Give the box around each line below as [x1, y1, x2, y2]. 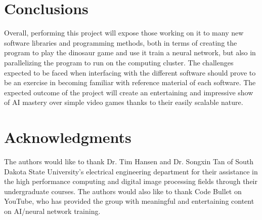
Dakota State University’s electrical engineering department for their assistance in [4, 166, 258, 176]
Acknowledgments [4, 127, 132, 148]
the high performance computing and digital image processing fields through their [4, 176, 257, 187]
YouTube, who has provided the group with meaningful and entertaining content [4, 196, 254, 206]
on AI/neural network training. [4, 205, 101, 216]
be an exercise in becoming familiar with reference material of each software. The [4, 77, 256, 88]
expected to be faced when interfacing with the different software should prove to [4, 67, 256, 78]
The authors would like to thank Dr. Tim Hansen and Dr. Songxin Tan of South [4, 156, 254, 166]
